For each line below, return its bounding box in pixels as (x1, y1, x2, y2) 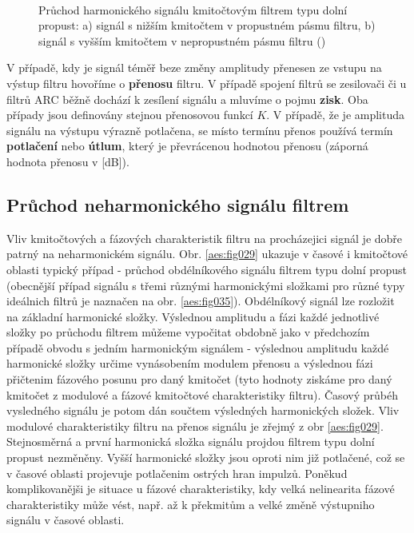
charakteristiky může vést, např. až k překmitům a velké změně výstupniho (6, 495, 375, 512)
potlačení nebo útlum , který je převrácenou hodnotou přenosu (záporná (6, 137, 368, 154)
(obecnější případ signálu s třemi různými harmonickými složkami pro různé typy (6, 276, 405, 293)
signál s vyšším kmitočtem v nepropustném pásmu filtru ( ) (38, 32, 326, 49)
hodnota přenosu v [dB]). (6, 153, 129, 169)
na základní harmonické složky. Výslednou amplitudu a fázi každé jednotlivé (6, 308, 380, 324)
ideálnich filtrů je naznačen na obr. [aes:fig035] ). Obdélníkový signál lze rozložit (6, 292, 395, 309)
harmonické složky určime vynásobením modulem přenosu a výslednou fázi (6, 355, 373, 372)
